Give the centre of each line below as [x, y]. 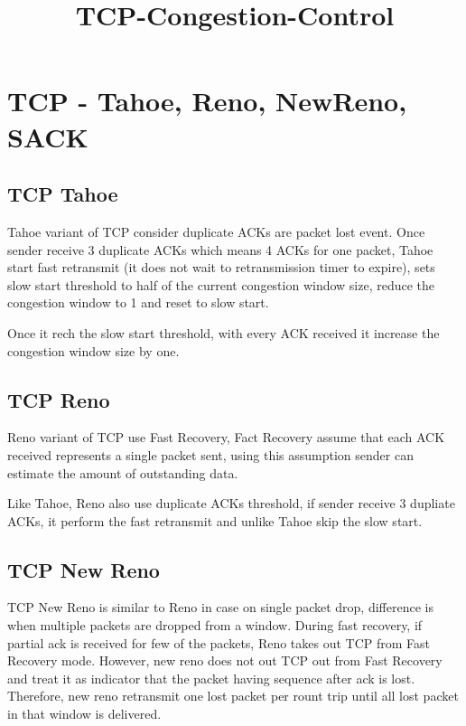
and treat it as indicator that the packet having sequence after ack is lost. [211, 678]
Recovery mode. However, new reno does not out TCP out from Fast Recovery [225, 660]
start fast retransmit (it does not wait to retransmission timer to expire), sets [221, 267]
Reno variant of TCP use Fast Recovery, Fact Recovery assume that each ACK [226, 437]
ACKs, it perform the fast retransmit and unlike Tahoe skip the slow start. [215, 520]
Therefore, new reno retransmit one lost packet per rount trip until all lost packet [233, 696]
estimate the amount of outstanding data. [123, 472]
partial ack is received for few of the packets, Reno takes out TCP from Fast [219, 642]
